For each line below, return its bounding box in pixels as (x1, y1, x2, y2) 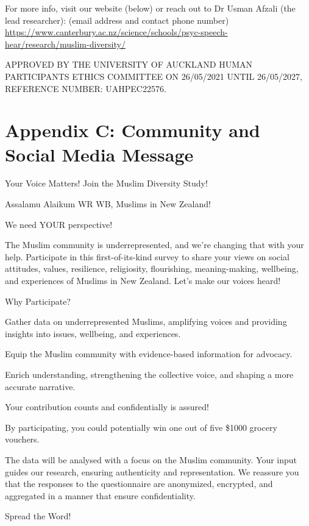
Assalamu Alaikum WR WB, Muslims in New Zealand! (5, 197, 211, 210)
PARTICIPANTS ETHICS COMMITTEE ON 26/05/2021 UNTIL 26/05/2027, (5, 69, 302, 82)
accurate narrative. (5, 380, 76, 393)
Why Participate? (5, 294, 71, 307)
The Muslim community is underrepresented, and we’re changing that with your (5, 238, 304, 251)
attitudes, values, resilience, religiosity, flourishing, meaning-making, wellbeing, (5, 262, 299, 275)
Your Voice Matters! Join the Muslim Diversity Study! (5, 177, 208, 190)
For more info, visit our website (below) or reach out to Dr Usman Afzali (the (5, 2, 296, 14)
